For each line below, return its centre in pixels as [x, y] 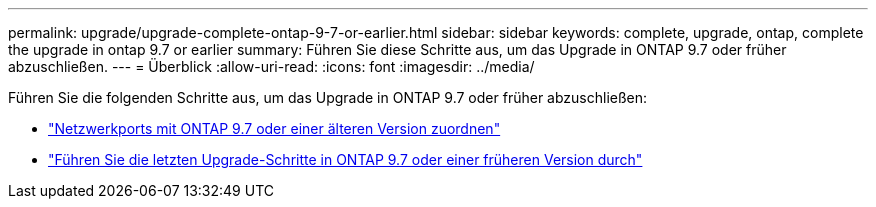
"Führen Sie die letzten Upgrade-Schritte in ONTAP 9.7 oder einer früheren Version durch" [345, 159]
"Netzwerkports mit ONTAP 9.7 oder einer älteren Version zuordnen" [274, 128]
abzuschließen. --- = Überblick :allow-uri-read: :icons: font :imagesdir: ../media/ [271, 66]
